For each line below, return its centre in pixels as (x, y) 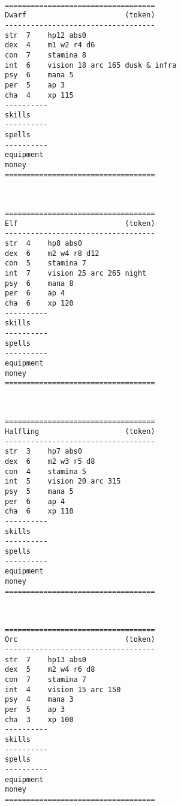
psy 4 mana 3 (39, 700)
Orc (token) (80, 640)
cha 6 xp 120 (39, 303)
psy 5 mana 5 (39, 491)
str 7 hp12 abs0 (46, 35)
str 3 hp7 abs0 (43, 452)
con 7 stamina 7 (46, 680)
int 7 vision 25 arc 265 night (76, 273)
